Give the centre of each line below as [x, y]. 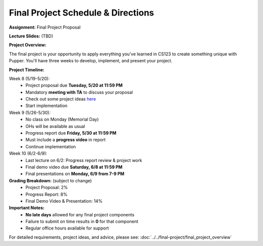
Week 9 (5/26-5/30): [30, 112]
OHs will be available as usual [55, 126]
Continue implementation [51, 146]
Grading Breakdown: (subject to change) [50, 180]
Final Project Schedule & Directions [82, 13]
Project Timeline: [27, 70]
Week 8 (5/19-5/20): [29, 78]
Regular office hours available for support [67, 228]
